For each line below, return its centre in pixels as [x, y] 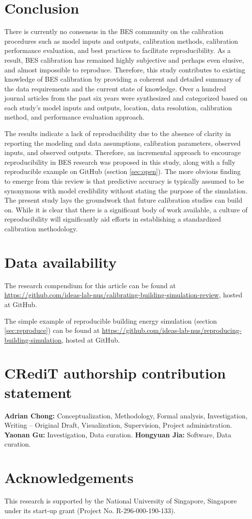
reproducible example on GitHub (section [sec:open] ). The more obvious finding [123, 171]
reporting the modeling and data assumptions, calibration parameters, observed [123, 143]
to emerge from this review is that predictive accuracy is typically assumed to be [124, 181]
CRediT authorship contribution [115, 373]
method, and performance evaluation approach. [75, 117]
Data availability [61, 262]
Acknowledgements [69, 477]
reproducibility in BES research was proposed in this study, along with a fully [120, 162]
